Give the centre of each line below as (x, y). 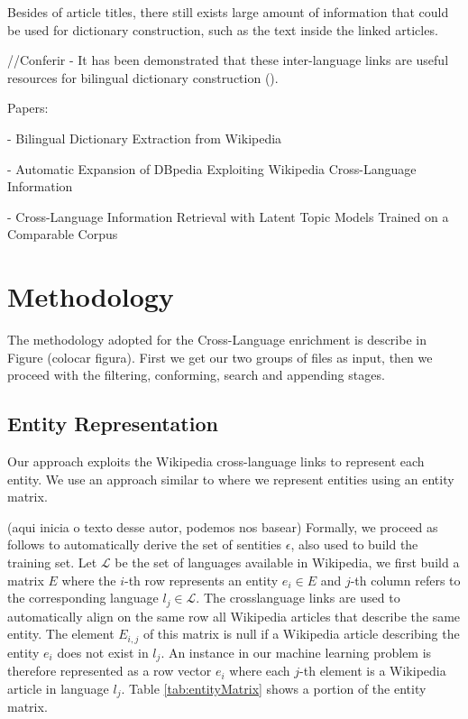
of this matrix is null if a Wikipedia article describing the (301, 634)
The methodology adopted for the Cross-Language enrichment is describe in (217, 340)
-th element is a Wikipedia (373, 671)
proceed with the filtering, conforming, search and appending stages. (196, 375)
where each (260, 671)
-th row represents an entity (201, 580)
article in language (58, 688)
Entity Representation (113, 424)
